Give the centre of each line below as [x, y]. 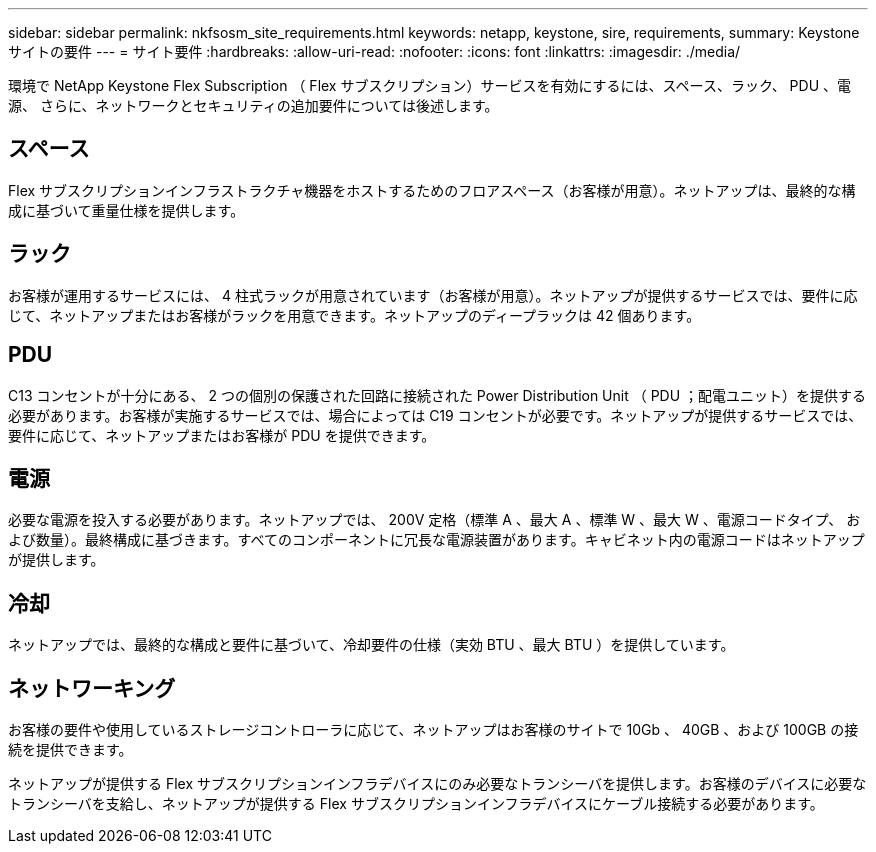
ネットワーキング [92, 688]
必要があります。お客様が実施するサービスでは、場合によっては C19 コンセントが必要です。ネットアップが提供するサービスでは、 [435, 415]
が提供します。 [56, 560]
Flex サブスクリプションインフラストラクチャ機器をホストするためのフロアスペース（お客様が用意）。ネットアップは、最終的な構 [432, 190]
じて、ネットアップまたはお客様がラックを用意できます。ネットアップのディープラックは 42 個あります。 [354, 315]
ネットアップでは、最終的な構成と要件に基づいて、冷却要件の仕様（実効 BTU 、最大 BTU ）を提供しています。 [371, 645]
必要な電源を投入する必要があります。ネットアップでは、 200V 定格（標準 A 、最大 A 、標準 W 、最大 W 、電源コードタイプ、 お [434, 520]
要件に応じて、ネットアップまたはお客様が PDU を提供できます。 [222, 435]
